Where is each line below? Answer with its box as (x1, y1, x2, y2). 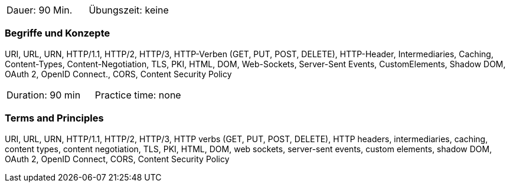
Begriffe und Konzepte (5, 27, 110, 40)
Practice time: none (94, 88, 181, 101)
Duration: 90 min (6, 88, 81, 101)
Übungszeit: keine (89, 4, 169, 16)
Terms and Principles (5, 112, 104, 124)
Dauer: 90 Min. (6, 4, 73, 16)
